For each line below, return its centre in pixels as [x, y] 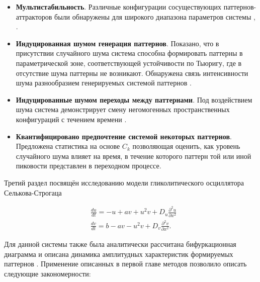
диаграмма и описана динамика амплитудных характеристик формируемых [119, 254]
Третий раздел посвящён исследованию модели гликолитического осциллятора [124, 182]
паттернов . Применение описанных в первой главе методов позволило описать [125, 264]
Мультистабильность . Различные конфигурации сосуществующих [119, 7]
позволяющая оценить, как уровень [186, 146]
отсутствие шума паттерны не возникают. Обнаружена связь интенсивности [132, 73]
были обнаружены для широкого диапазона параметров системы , [155, 16]
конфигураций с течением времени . [71, 119]
